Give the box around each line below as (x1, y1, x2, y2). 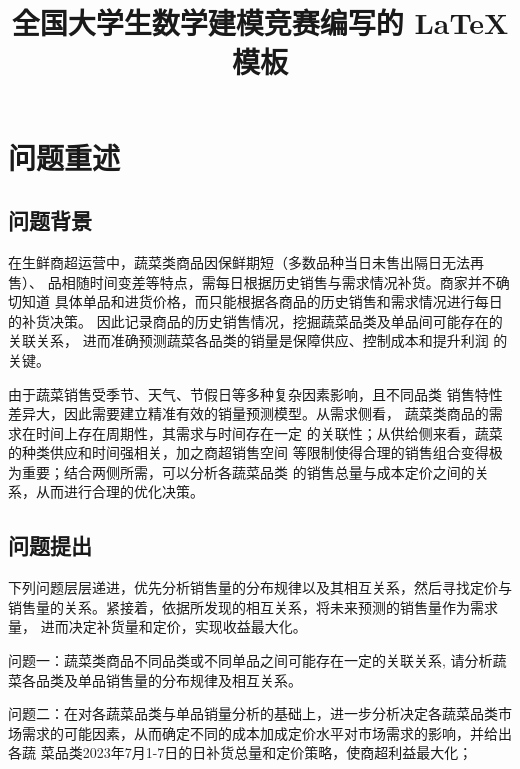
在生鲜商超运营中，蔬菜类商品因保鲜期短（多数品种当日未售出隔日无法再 (8, 251, 484, 272)
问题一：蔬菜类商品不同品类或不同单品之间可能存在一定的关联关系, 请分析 (8, 650, 493, 671)
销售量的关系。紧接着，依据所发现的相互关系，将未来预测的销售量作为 (8, 596, 470, 617)
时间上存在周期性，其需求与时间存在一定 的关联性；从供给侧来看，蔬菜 (35, 422, 503, 443)
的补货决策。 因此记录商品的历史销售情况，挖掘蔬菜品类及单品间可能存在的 (8, 310, 503, 331)
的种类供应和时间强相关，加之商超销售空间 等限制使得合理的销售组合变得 (8, 442, 489, 463)
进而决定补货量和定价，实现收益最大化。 (40, 616, 307, 637)
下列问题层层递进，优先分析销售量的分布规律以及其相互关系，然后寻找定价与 (8, 577, 512, 598)
